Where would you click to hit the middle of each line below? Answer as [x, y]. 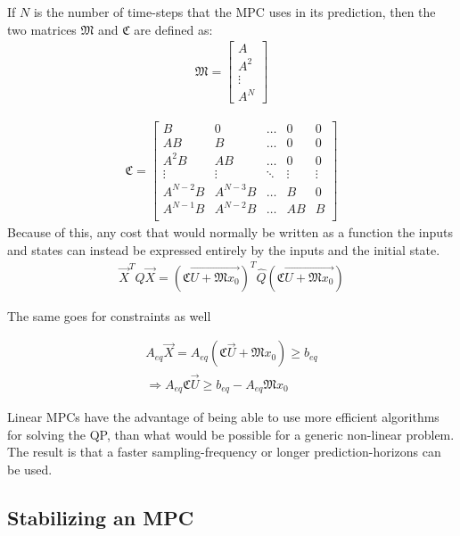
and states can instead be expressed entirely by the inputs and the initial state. [224, 249]
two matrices [42, 29]
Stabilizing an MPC [101, 517]
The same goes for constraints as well [109, 315]
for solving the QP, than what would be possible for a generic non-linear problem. [231, 434]
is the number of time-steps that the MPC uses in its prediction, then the [234, 12]
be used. [30, 469]
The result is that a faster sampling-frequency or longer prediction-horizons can [224, 452]
